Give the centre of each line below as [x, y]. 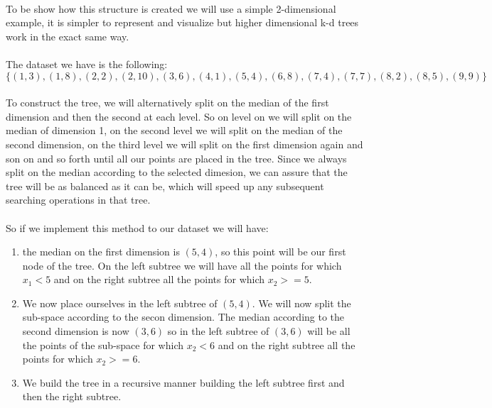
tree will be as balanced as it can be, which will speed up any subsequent [165, 186]
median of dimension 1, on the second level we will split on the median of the [174, 130]
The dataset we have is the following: [87, 64]
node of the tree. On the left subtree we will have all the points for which [182, 265]
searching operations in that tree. [78, 200]
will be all [329, 331]
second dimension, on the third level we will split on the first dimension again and [184, 144]
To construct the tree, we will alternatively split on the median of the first [167, 103]
